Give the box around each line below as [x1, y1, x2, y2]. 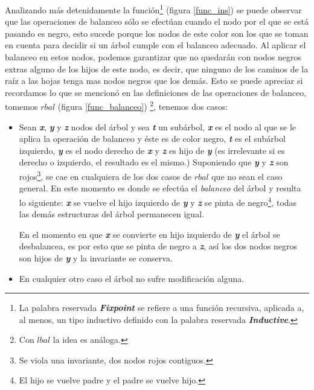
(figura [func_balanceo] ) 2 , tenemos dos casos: [57, 98, 228, 113]
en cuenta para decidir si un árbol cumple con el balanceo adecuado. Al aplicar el [5, 39, 306, 51]
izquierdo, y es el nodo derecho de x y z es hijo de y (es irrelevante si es [19, 144, 285, 156]
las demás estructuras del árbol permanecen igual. [19, 208, 204, 220]
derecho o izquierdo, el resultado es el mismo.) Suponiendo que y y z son [19, 156, 289, 168]
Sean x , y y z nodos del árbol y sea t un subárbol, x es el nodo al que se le [19, 120, 296, 133]
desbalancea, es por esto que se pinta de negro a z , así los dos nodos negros [19, 240, 298, 252]
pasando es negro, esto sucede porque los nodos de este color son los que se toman [5, 27, 309, 39]
